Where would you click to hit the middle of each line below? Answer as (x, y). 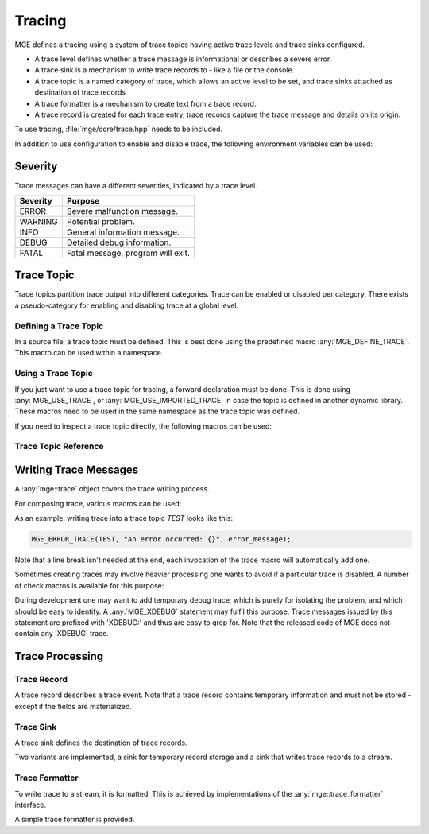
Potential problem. (100, 221)
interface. (31, 805)
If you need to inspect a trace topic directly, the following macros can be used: (143, 426)
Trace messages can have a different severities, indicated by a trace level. (136, 185)
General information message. (123, 232)
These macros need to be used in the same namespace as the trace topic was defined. (157, 411)
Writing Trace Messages (77, 470)
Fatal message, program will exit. (128, 253)
